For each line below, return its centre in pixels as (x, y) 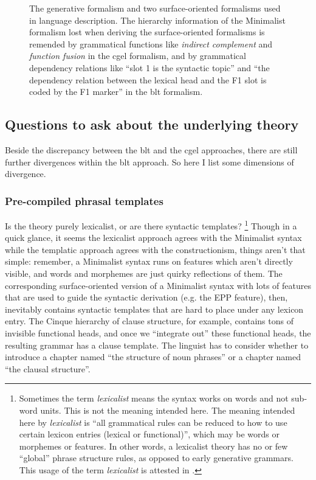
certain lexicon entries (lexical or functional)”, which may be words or (149, 434)
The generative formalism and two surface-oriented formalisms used (155, 8)
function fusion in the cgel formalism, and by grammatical (138, 56)
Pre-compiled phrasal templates (84, 200)
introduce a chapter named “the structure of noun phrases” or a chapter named (153, 357)
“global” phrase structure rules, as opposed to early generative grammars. (156, 458)
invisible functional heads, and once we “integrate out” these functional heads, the (158, 332)
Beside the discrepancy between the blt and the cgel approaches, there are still (151, 149)
